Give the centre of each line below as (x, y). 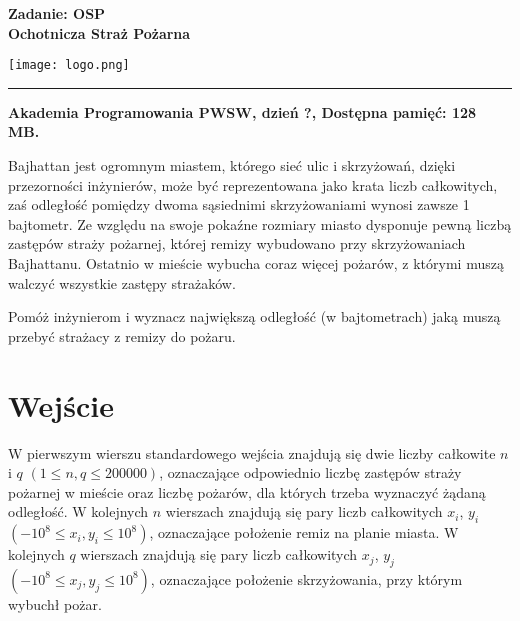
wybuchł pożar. (55, 603)
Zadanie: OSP (57, 13)
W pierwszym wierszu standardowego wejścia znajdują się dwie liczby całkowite (252, 452)
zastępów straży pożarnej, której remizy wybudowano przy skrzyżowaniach (237, 243)
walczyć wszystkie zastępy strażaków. (122, 282)
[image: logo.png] (69, 65)
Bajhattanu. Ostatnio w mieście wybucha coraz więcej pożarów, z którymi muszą (256, 263)
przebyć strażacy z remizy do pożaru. (122, 335)
